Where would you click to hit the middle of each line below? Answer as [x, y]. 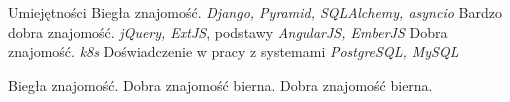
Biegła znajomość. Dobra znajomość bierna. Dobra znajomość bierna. [220, 84]
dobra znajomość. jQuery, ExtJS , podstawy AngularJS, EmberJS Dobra [228, 31]
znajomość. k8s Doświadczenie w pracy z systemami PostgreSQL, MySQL [233, 51]
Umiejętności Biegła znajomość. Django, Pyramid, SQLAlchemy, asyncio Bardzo [255, 12]
